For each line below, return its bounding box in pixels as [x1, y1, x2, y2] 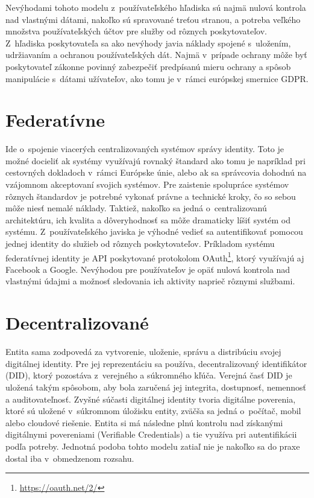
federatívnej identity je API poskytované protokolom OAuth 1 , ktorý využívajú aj [5, 249, 304, 264]
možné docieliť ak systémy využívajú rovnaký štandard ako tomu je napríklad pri [5, 154, 306, 167]
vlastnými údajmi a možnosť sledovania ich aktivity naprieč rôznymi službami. [5, 275, 295, 287]
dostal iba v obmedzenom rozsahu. [5, 452, 134, 464]
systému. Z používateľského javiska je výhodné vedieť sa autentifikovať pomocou [5, 225, 303, 238]
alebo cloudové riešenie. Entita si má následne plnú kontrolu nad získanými [5, 416, 283, 429]
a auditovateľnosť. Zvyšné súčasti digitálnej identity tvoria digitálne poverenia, [5, 392, 296, 405]
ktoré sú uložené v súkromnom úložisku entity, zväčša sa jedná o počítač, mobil [5, 404, 301, 417]
